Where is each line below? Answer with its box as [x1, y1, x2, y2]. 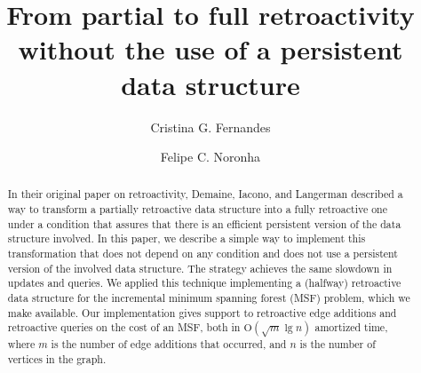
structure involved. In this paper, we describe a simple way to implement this [7, 231, 366, 246]
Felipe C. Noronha [160, 147, 261, 166]
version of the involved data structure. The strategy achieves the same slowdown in [7, 260, 393, 275]
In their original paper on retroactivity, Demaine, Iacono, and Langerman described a [7, 186, 403, 202]
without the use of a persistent [18, 31, 403, 67]
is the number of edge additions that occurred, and [51, 337, 287, 352]
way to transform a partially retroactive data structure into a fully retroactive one [7, 202, 387, 217]
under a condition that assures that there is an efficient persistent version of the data [7, 216, 401, 231]
